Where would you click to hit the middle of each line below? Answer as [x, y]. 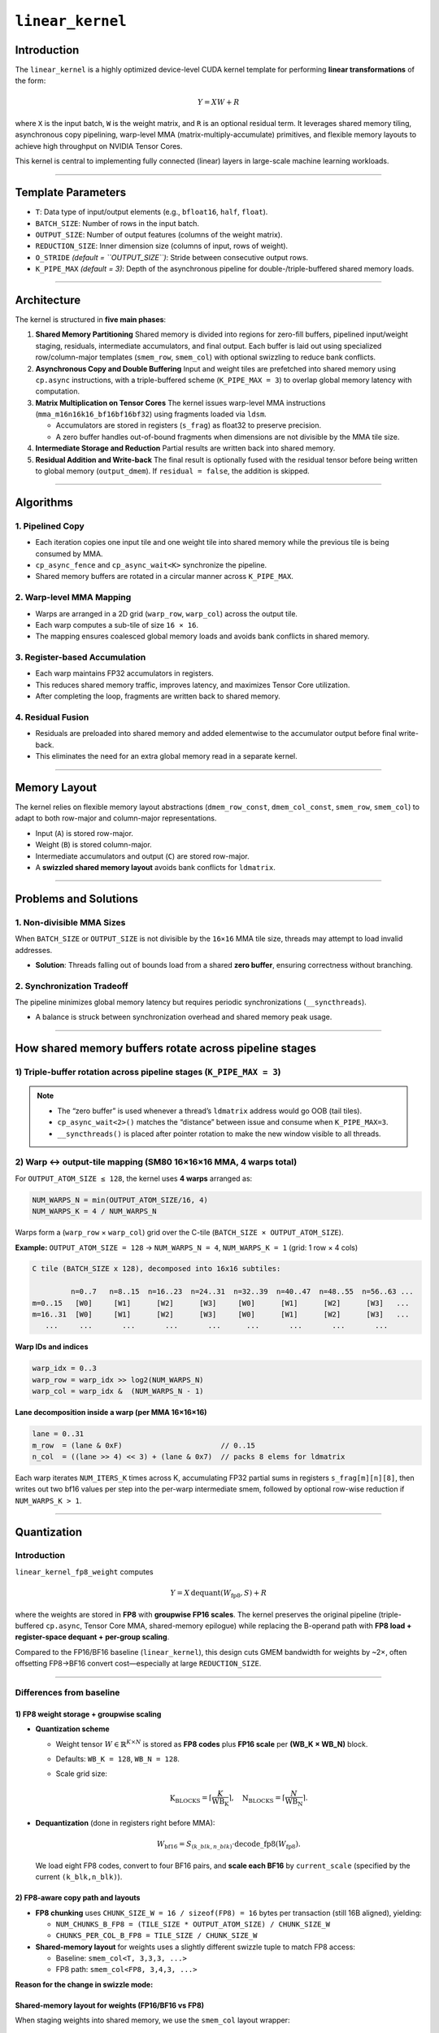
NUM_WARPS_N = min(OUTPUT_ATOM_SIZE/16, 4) [120, 1200]
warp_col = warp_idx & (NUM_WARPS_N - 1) [118, 1391]
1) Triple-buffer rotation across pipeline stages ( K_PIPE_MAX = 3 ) [148, 1072]
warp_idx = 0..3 [65, 1369]
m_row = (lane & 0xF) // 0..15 [143, 1445]
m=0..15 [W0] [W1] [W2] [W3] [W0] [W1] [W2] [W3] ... [221, 1303]
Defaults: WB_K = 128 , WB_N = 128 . [118, 1759]
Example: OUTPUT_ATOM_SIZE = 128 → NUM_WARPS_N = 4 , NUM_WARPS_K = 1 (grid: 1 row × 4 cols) [187, 1247]
